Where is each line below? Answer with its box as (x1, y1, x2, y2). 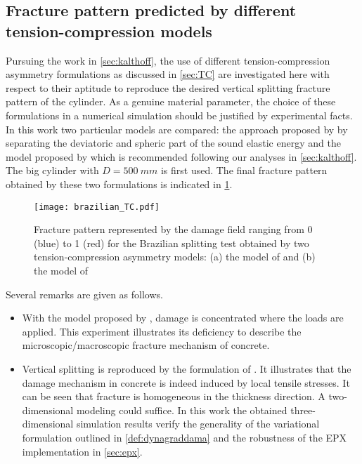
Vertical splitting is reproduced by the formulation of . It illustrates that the (22, 361, 351, 376)
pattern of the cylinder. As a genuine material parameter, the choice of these (6, 94, 336, 109)
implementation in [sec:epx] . (22, 444, 143, 458)
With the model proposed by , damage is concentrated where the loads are (22, 310, 344, 325)
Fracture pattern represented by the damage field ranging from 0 (34, 222, 313, 237)
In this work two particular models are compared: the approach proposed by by (6, 121, 348, 136)
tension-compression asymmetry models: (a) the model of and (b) (34, 249, 316, 264)
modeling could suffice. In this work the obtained (76, 402, 287, 417)
